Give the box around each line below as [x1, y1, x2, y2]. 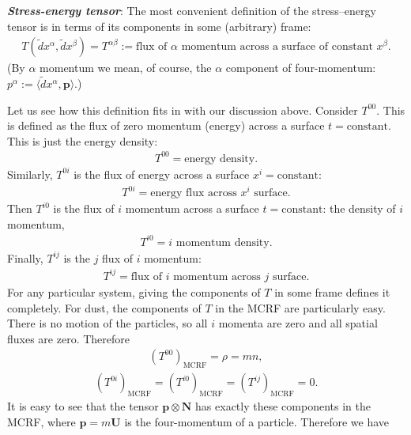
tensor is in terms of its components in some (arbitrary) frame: [7, 17, 311, 34]
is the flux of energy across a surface [74, 165, 250, 182]
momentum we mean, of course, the [40, 59, 212, 76]
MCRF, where [7, 413, 76, 429]
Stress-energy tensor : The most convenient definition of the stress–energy [7, 2, 376, 18]
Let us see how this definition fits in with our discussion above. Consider [7, 101, 358, 118]
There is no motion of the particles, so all [7, 315, 208, 331]
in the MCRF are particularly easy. [215, 299, 386, 316]
